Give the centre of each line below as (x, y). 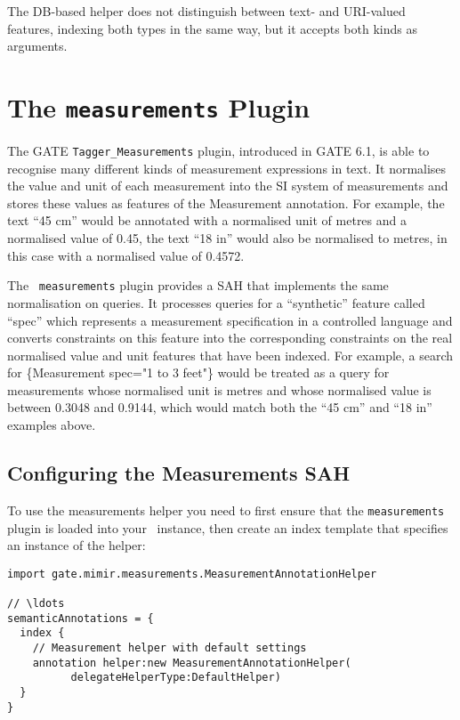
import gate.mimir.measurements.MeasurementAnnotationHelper (192, 574)
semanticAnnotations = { (81, 618)
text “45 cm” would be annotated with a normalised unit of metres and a (207, 220)
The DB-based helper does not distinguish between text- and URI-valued (206, 11)
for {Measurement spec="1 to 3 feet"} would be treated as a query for (198, 372)
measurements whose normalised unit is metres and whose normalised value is (219, 389)
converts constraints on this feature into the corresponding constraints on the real (230, 338)
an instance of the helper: (77, 545)
